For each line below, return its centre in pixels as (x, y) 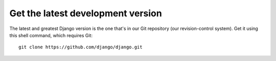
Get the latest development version (86, 13)
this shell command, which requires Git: (51, 35)
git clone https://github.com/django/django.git (80, 47)
